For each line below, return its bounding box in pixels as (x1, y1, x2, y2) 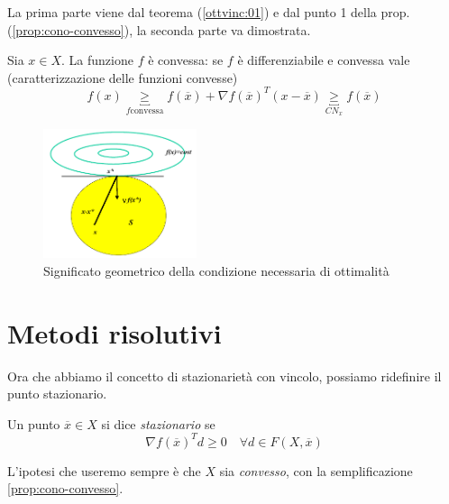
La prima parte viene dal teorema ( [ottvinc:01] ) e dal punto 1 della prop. (7, 3, 410, 21)
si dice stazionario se (101, 414, 215, 433)
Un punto (7, 414, 60, 433)
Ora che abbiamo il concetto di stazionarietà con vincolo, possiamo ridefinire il (7, 366, 442, 385)
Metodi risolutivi (7, 314, 222, 351)
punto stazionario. (7, 384, 107, 403)
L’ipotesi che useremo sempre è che (7, 461, 201, 480)
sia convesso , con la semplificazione (219, 461, 413, 480)
